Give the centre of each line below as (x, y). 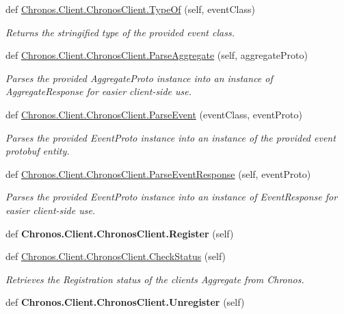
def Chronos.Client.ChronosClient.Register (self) (120, 233)
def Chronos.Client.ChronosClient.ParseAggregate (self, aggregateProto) (157, 55)
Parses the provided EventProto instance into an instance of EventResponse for (172, 197)
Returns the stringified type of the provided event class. (120, 32)
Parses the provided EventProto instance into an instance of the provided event (171, 137)
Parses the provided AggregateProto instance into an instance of (139, 78)
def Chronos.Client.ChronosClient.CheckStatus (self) (116, 256)
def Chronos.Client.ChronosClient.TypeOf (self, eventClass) (130, 9)
